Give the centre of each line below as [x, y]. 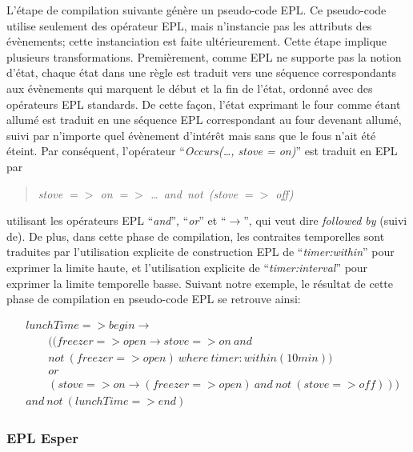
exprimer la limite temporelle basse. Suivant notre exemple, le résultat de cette [200, 283]
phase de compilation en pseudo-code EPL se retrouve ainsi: [154, 299]
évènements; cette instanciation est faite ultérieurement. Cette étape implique [197, 41]
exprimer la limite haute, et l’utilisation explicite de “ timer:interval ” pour [187, 267]
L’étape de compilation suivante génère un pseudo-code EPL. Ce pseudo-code [196, 10]
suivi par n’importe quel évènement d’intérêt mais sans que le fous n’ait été [191, 135]
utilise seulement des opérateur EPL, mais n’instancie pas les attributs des [189, 25]
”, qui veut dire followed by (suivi [325, 220]
